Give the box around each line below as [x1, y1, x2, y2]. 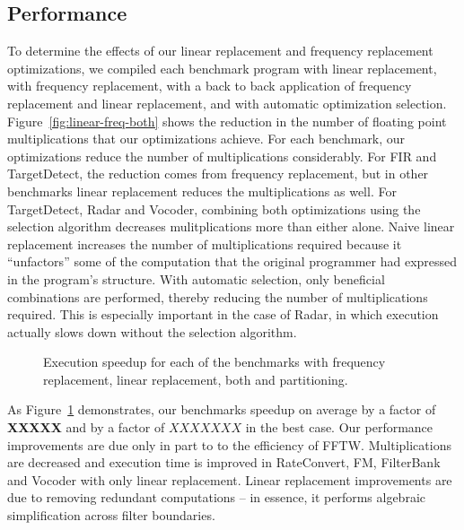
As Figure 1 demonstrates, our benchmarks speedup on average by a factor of [7, 400, 436, 419]
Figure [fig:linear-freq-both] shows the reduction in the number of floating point [7, 111, 447, 130]
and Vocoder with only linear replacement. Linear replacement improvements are [7, 470, 452, 489]
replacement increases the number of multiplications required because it [7, 234, 402, 253]
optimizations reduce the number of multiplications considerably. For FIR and [7, 146, 437, 165]
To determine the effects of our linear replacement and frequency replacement [7, 41, 433, 60]
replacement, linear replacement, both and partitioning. [43, 369, 348, 388]
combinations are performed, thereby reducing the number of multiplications [7, 287, 428, 306]
